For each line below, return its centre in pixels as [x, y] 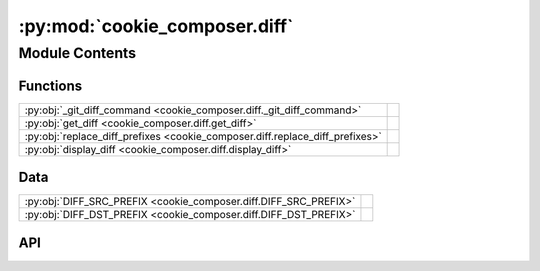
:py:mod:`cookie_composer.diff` [156, 26]
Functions [50, 85]
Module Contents [77, 53]
